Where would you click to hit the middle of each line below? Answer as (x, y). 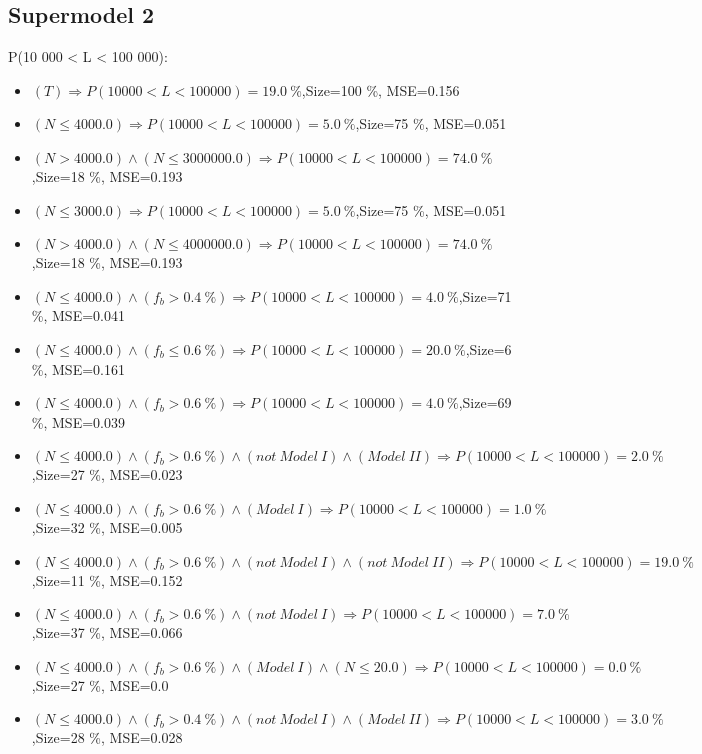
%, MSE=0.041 (78, 315)
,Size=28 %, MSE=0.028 (107, 737)
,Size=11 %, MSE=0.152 (107, 579)
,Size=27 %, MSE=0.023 (107, 474)
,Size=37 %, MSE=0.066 (107, 632)
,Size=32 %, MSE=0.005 (107, 526)
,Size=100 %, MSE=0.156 (380, 89)
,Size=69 (485, 402)
